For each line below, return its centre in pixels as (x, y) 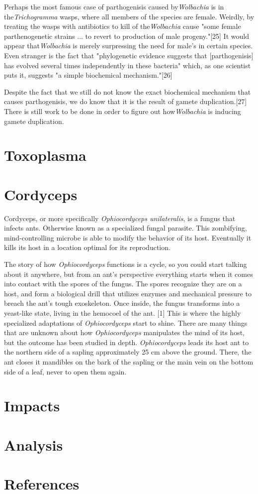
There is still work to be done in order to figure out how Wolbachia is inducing (123, 111)
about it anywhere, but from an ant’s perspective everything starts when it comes (129, 274)
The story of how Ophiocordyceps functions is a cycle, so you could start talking (126, 264)
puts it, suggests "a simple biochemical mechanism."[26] (88, 75)
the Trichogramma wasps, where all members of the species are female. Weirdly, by (129, 16)
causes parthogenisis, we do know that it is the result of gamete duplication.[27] (126, 101)
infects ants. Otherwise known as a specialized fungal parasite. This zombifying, (126, 228)
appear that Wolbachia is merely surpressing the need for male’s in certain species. (129, 46)
